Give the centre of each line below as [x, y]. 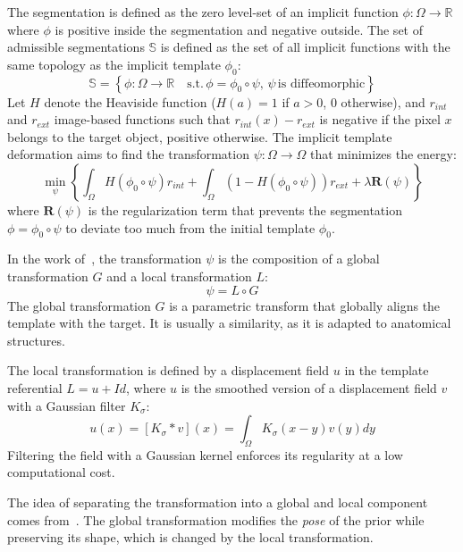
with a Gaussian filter [67, 405]
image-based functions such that [142, 119]
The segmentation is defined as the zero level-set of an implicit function [203, 12]
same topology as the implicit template [114, 64]
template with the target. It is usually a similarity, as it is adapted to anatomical [229, 323]
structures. [36, 340]
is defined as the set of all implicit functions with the [305, 47]
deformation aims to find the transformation [128, 154]
